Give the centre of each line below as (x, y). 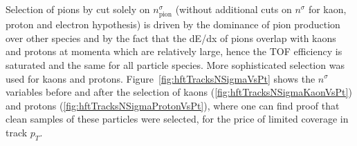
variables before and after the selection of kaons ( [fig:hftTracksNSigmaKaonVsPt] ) (179, 92)
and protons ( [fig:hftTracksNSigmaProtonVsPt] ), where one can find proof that (173, 105)
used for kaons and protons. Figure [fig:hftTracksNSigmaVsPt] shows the (161, 78)
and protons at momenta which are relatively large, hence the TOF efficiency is (174, 51)
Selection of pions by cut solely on (78, 9)
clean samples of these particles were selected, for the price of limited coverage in (177, 119)
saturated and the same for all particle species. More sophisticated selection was (175, 64)
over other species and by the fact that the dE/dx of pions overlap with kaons (171, 38)
